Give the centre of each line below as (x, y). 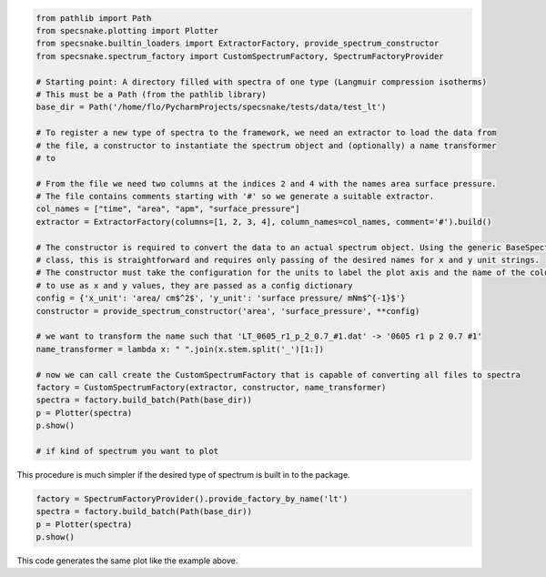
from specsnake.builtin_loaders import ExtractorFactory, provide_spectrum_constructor (238, 44)
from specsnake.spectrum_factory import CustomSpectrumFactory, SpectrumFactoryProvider (240, 56)
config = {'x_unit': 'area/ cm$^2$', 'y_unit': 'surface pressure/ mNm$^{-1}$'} (221, 299)
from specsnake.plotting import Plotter (127, 30)
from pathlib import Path (94, 18)
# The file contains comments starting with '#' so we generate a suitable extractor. (235, 197)
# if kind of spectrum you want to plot (127, 451)
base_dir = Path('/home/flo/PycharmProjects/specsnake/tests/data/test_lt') (211, 107)
